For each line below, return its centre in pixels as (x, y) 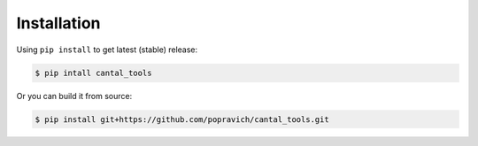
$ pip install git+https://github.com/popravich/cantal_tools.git (182, 119)
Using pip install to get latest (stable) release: (107, 50)
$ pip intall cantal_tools (93, 73)
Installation (58, 23)
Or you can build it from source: (74, 96)
